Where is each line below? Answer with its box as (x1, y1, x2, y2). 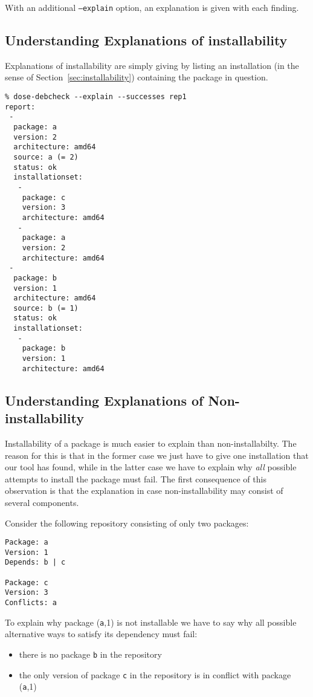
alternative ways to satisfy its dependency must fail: (5, 627, 198, 640)
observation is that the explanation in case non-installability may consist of (5, 484, 283, 497)
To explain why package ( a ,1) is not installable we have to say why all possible (5, 615, 297, 628)
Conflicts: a (5, 598, 57, 608)
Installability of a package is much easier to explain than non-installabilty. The (5, 437, 297, 450)
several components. (5, 496, 79, 508)
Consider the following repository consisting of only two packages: (5, 516, 249, 529)
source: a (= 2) (13, 152, 79, 161)
